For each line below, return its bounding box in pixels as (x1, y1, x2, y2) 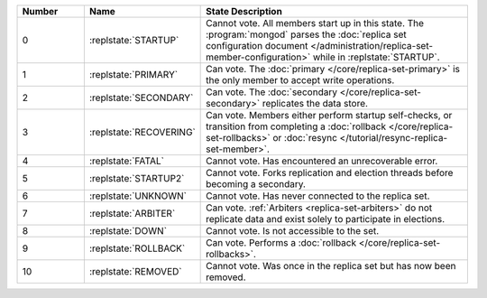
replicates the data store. (262, 98, 369, 109)
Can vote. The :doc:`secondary (206, 86, 338, 98)
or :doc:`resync (271, 132, 338, 144)
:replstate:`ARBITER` (88, 208, 176, 219)
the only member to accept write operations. (206, 74, 395, 86)
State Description (206, 5, 283, 17)
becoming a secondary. (206, 178, 307, 190)
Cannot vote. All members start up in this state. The (206, 17, 424, 29)
